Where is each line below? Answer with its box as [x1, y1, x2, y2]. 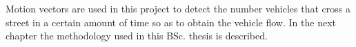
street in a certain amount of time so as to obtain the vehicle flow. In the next [6, 15, 336, 29]
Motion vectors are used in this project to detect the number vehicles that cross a [6, 1, 350, 15]
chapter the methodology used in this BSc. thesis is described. [6, 28, 268, 43]
